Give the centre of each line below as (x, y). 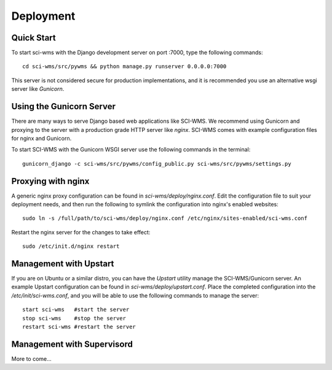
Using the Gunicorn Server (64, 106)
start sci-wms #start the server (76, 310)
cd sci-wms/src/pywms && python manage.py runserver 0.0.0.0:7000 (124, 67)
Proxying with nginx (50, 181)
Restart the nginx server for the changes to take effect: (81, 232)
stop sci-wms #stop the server (74, 318)
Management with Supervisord (72, 344)
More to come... (31, 358)
